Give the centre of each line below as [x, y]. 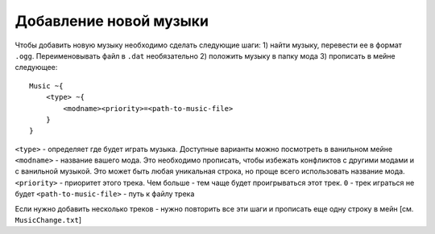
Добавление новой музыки [112, 21]
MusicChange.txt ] [48, 220]
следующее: [36, 68]
